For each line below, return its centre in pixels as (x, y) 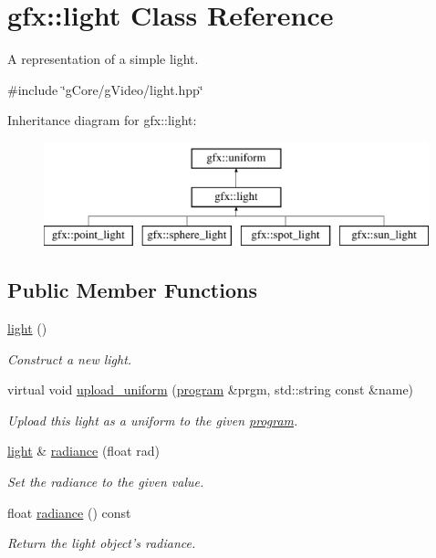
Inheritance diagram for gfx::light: (102, 120)
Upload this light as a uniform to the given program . (153, 420)
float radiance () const (69, 512)
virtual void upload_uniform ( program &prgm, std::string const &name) (211, 390)
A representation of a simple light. (103, 59)
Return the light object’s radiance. (102, 543)
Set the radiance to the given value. (106, 482)
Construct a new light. (70, 358)
